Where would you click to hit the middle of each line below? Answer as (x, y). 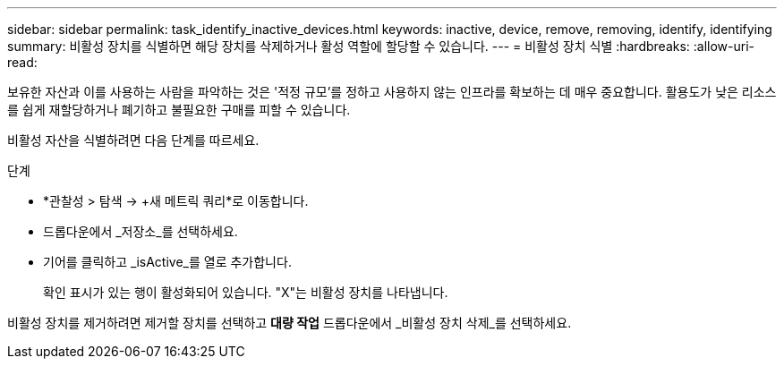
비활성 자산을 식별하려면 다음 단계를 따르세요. (133, 140)
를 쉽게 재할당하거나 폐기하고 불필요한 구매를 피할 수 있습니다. (179, 110)
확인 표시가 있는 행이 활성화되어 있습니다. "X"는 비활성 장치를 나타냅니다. (246, 292)
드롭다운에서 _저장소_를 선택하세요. (141, 231)
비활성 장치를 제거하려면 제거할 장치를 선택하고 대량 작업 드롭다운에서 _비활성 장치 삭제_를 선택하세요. (290, 323)
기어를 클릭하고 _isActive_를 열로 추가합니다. (167, 262)
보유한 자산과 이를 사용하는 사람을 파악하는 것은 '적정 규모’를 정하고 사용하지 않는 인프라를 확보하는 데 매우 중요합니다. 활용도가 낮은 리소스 (392, 92)
